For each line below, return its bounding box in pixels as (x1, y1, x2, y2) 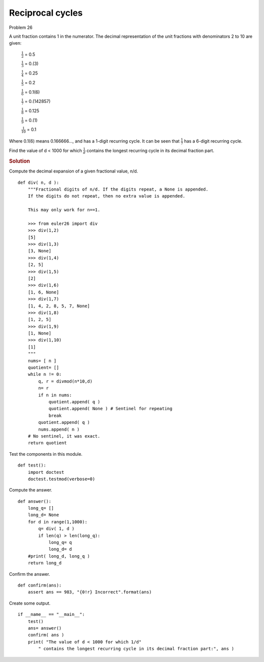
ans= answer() (27, 625, 62, 631)
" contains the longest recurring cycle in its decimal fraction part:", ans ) (38, 646, 235, 652)
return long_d (27, 560, 62, 566)
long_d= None (27, 512, 59, 518)
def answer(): (18, 498, 51, 504)
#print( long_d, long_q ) (27, 553, 90, 559)
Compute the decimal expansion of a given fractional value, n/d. (9, 168, 138, 174)
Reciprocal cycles (9, 7, 83, 18)
